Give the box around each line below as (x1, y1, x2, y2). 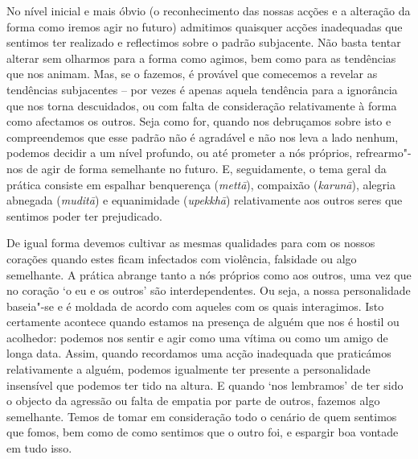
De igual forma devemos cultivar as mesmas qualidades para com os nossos (6, 234, 375, 251)
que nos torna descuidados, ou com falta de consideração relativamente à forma (6, 97, 397, 114)
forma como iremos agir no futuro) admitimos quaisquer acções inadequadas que (6, 18, 403, 35)
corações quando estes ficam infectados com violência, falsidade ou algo (6, 250, 357, 267)
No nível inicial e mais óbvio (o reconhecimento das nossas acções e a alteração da (6, 2, 411, 19)
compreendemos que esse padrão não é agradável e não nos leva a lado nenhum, (6, 128, 399, 145)
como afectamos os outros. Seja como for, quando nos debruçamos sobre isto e (6, 113, 391, 130)
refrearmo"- (355, 144, 412, 161)
